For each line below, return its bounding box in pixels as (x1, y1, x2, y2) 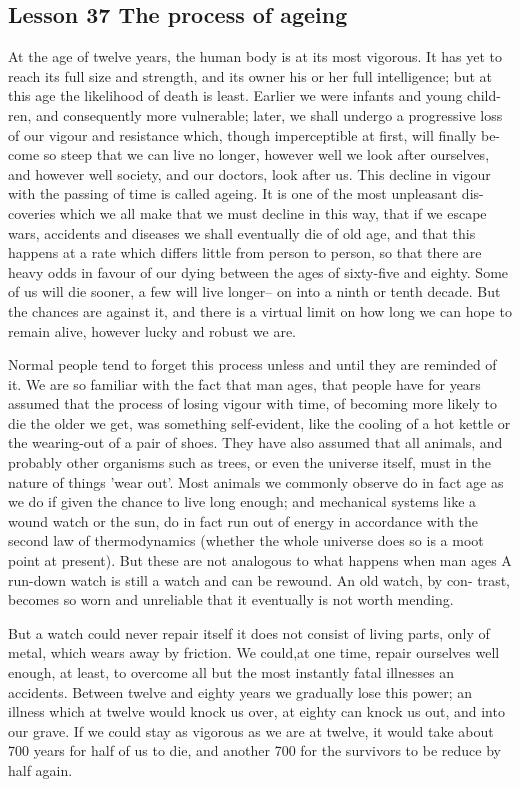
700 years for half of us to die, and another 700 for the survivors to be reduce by (8, 740, 501, 761)
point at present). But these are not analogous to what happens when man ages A (8, 550, 512, 571)
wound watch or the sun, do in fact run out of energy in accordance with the (8, 510, 479, 531)
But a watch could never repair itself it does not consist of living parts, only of (8, 622, 490, 643)
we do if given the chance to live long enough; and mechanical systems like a (8, 491, 477, 512)
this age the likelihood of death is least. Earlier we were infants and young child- (8, 85, 501, 106)
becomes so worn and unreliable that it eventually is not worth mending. (8, 589, 454, 610)
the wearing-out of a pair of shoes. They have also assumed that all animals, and (8, 432, 503, 453)
